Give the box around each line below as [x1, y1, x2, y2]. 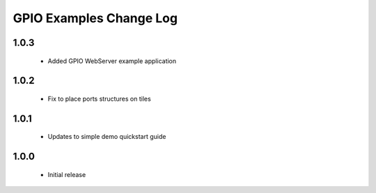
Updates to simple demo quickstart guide [47, 133, 166, 141]
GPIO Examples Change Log [13, 10, 178, 26]
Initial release [47, 170, 86, 178]
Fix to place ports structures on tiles [47, 94, 151, 103]
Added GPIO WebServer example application [47, 56, 177, 65]
